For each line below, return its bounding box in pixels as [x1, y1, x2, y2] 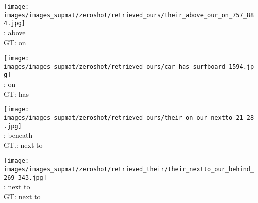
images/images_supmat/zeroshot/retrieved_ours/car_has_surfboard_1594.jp [4, 63, 254, 70]
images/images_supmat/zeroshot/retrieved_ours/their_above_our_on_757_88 [4, 11, 254, 19]
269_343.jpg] [4, 174, 47, 181]
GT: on [4, 37, 26, 47]
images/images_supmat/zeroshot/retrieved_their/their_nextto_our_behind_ [4, 166, 254, 173]
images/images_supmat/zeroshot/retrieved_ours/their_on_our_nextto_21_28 [4, 114, 254, 121]
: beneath [4, 130, 33, 140]
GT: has [4, 88, 29, 99]
